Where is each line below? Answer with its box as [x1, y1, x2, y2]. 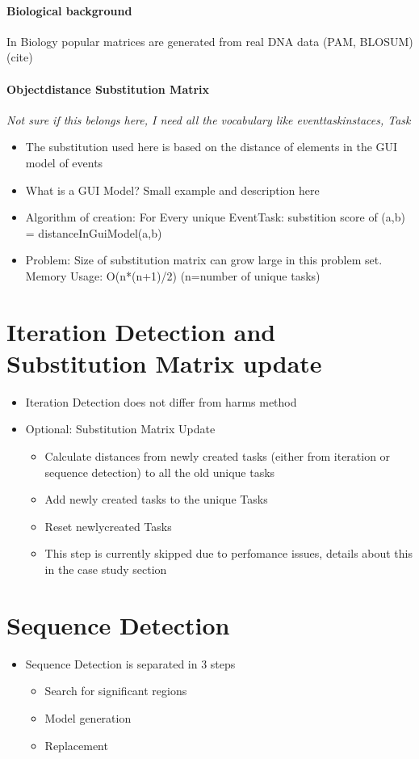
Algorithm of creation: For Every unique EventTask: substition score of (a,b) [25, 209, 405, 226]
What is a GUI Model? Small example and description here [25, 181, 320, 198]
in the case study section [44, 561, 167, 577]
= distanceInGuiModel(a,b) [25, 224, 162, 241]
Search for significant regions [44, 682, 187, 699]
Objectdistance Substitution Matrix [6, 80, 210, 97]
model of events [25, 154, 103, 171]
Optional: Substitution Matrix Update [25, 420, 216, 437]
